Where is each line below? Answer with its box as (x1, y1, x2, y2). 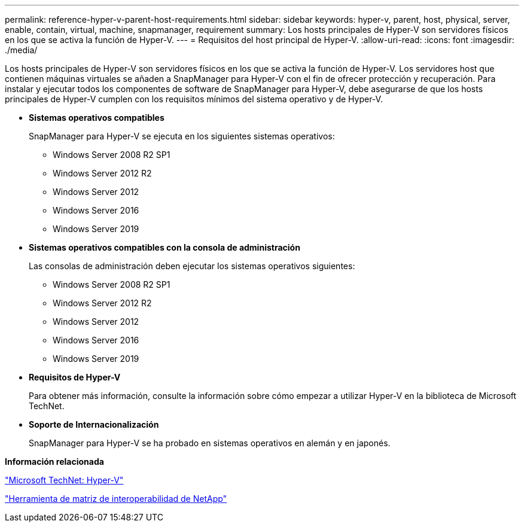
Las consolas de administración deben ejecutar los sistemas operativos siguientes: (29, 261, 355, 271)
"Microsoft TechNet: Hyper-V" (5, 475, 124, 485)
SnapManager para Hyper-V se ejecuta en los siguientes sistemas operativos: (29, 131, 335, 141)
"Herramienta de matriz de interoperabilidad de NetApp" (5, 494, 227, 504)
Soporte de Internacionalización (29, 419, 159, 429)
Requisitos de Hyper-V (29, 372, 121, 382)
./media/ (5, 45, 38, 55)
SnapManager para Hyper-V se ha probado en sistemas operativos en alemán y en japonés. (29, 438, 391, 448)
